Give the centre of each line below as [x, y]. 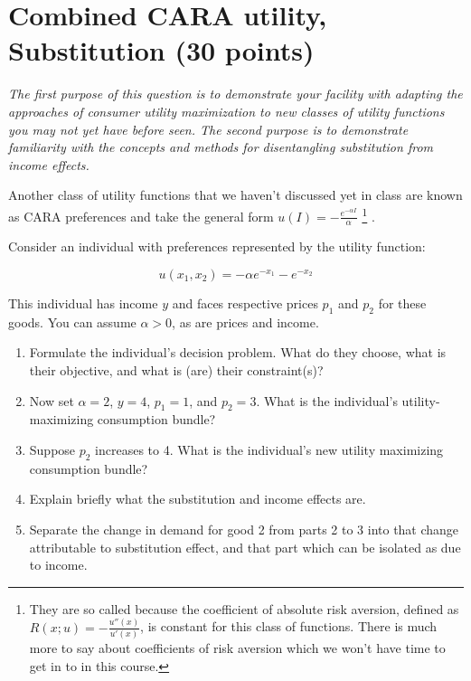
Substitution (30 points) [161, 50]
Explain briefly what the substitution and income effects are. [198, 499]
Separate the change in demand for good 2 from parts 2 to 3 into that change [244, 529]
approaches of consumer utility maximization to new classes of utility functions [226, 111]
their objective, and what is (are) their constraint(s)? [176, 369]
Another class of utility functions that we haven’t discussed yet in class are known [235, 195]
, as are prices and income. [245, 322]
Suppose [52, 449]
